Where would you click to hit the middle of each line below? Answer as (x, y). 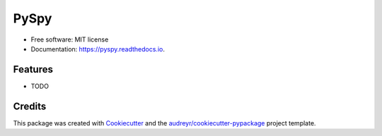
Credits (30, 106)
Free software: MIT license (70, 39)
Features (33, 69)
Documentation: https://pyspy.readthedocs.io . (98, 49)
